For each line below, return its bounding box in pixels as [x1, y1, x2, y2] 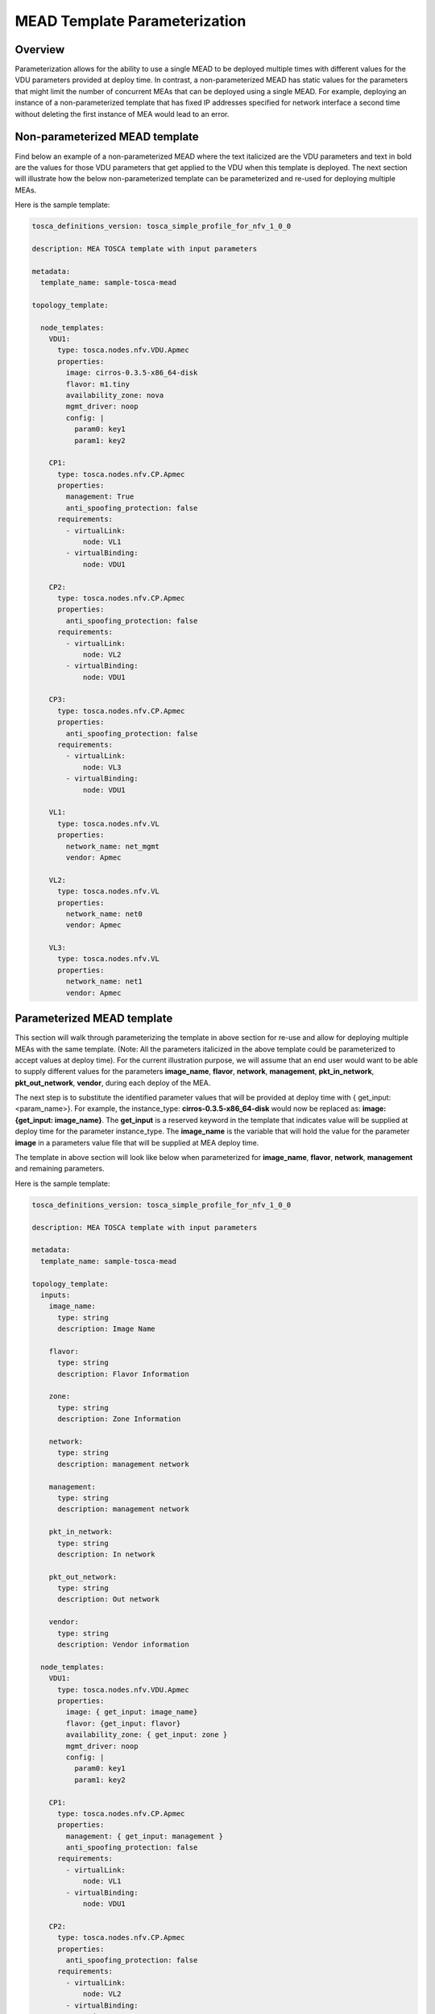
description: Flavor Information [57, 1370, 189, 1378]
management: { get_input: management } [65, 1831, 223, 1841]
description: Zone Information [57, 1415, 181, 1423]
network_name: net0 [65, 909, 143, 918]
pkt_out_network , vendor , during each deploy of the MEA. [14, 1078, 211, 1088]
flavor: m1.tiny [65, 379, 130, 388]
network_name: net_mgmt [65, 842, 160, 851]
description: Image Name [57, 1324, 156, 1333]
